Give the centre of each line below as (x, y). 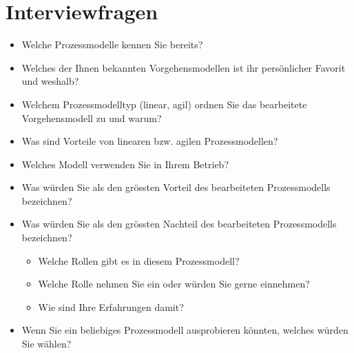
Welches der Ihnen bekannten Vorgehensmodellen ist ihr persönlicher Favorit (184, 67)
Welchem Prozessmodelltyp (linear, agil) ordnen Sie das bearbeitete (164, 104)
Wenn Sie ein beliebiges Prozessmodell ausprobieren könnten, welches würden (185, 330)
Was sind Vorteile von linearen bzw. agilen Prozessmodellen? (150, 141)
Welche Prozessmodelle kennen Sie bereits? (112, 44)
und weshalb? (50, 81)
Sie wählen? (46, 344)
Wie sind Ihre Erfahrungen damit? (111, 306)
